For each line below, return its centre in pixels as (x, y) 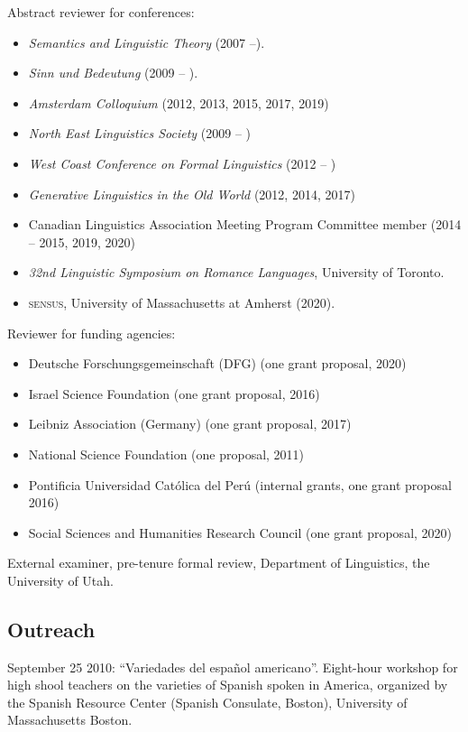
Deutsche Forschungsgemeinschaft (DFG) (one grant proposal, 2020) (217, 363)
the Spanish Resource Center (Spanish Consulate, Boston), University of (207, 702)
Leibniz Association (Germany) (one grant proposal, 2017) (190, 424)
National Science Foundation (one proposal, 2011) (166, 454)
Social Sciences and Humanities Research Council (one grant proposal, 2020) (240, 532)
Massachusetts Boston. (70, 720)
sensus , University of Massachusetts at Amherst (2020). (182, 302)
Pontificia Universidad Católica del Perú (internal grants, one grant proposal (240, 484)
